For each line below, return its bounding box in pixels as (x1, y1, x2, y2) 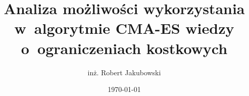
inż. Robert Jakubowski (87, 67, 161, 77)
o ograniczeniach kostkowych (21, 37, 228, 58)
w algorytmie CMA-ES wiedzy (14, 18, 234, 38)
